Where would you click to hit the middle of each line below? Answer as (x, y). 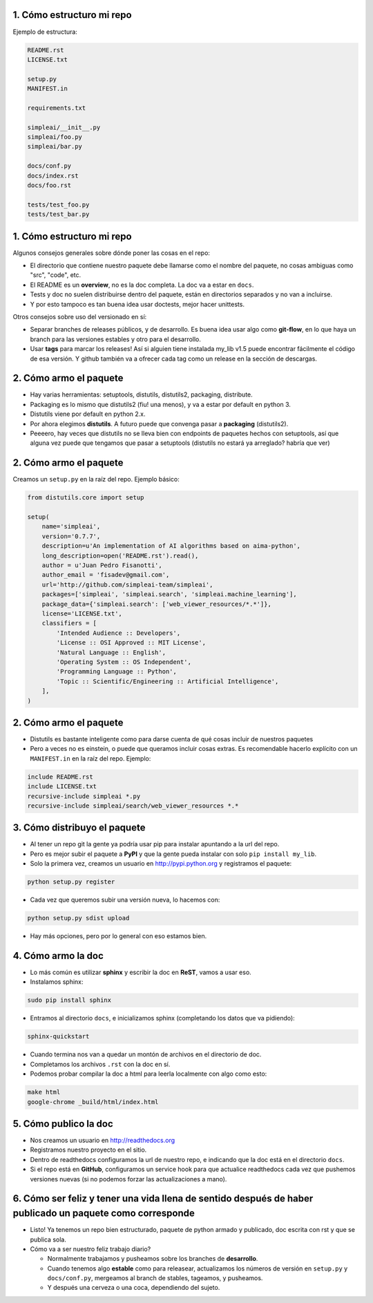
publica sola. (48, 1239)
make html (44, 1092)
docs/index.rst (53, 175)
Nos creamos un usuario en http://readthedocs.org (103, 1141)
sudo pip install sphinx (69, 1000)
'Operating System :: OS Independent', (124, 662)
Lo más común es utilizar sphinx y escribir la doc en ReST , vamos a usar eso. (141, 972)
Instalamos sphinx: (57, 982)
